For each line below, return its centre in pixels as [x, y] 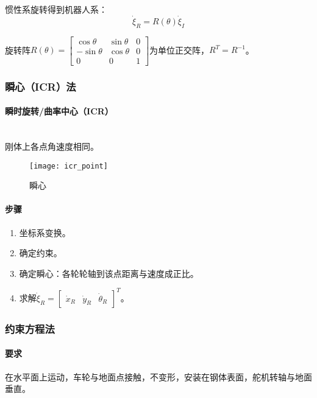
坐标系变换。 [45, 232]
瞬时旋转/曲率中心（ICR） [59, 111]
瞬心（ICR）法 [41, 86]
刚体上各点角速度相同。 [52, 146]
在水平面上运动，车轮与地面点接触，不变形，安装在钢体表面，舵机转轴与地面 [158, 376]
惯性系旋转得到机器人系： [56, 9]
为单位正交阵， [180, 50]
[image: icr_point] [69, 166]
